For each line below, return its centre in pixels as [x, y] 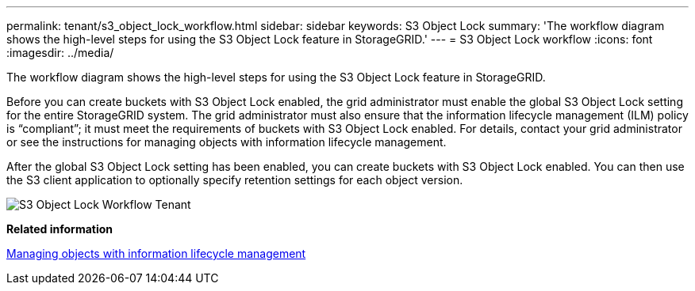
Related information [60, 229]
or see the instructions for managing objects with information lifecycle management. [227, 142]
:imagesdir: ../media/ [60, 53]
